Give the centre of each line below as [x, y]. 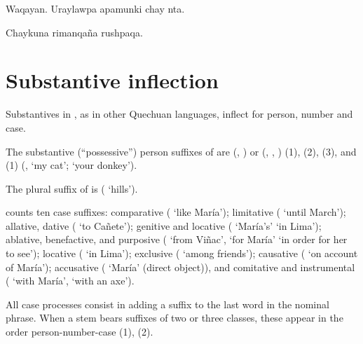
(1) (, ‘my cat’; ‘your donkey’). [71, 165]
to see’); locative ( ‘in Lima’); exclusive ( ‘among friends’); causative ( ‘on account [182, 253]
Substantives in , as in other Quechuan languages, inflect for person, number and [179, 114]
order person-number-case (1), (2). [80, 332]
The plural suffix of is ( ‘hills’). [72, 188]
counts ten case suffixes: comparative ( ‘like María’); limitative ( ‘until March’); [176, 212]
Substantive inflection [112, 80]
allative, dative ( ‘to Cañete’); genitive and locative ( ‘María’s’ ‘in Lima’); [164, 225]
